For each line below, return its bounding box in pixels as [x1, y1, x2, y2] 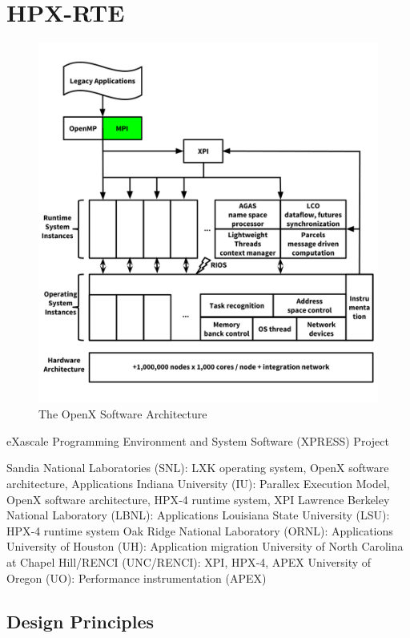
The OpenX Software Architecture [38, 406, 207, 422]
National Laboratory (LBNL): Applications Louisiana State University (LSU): [6, 507, 390, 523]
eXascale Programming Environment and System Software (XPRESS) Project [6, 432, 389, 449]
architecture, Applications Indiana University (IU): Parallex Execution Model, [6, 475, 390, 492]
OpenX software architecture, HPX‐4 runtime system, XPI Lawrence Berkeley [6, 491, 390, 507]
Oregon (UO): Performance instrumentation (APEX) [6, 569, 267, 586]
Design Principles [6, 608, 155, 633]
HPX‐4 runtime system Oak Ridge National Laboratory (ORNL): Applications [6, 522, 393, 539]
